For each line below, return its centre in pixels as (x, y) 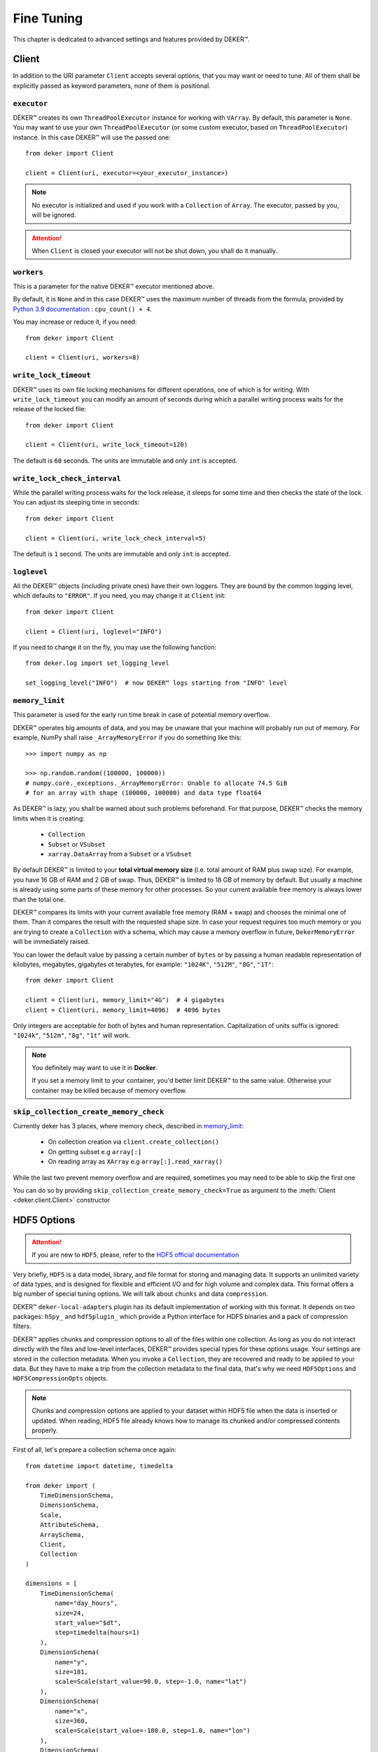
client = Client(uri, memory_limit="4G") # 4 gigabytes (125, 1000)
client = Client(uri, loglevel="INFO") (94, 631)
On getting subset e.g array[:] (95, 1151)
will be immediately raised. (51, 942)
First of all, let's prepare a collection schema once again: (94, 1450)
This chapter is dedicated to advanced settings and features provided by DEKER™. (131, 39)
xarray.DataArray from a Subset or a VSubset (120, 854)
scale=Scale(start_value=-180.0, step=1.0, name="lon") (153, 1731)
